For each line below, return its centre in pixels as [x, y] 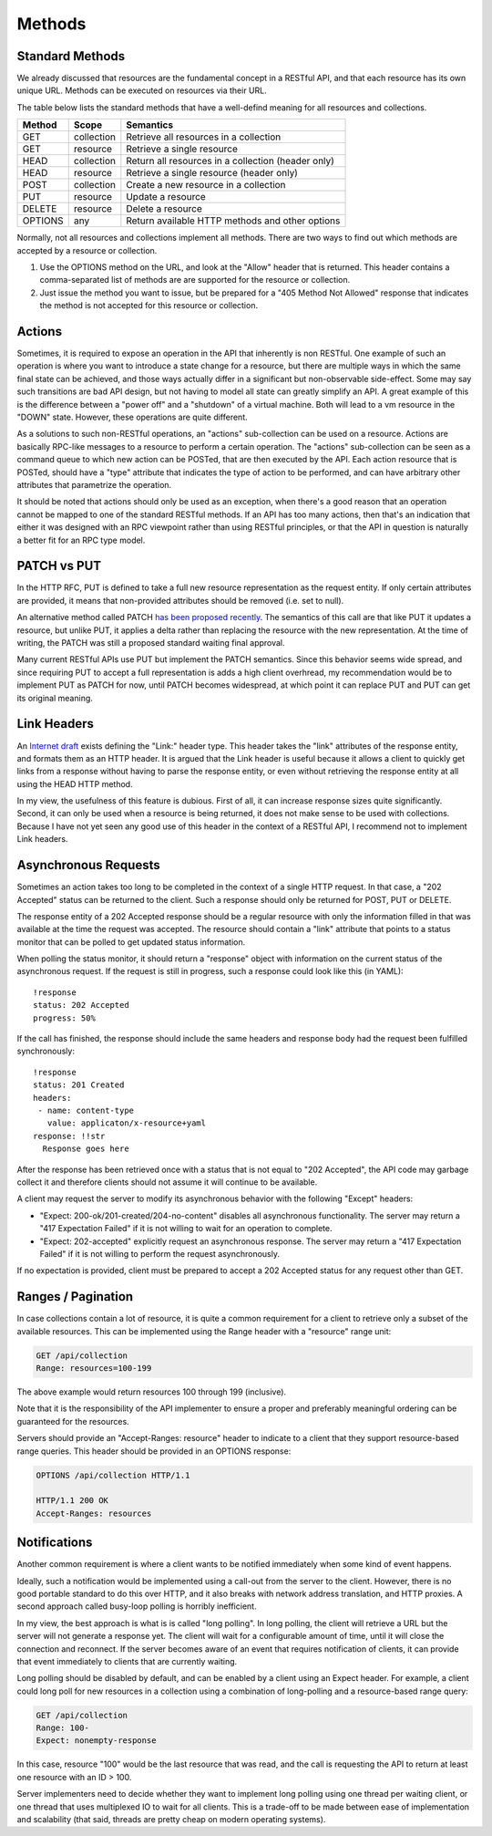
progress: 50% [64, 1018]
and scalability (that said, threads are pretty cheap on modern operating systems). [171, 1819]
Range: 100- [63, 1728]
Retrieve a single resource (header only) [212, 173]
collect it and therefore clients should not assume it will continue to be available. [167, 1182]
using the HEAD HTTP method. [75, 783]
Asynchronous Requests [88, 865]
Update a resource [166, 197]
